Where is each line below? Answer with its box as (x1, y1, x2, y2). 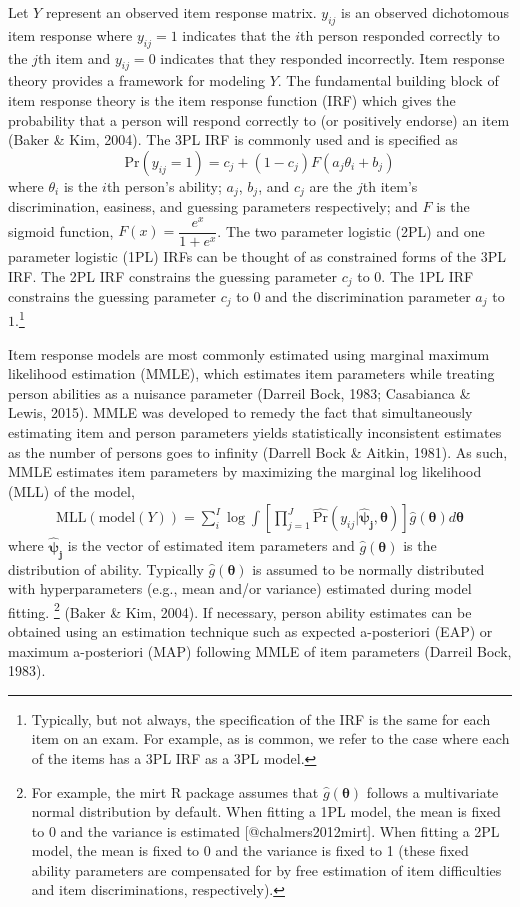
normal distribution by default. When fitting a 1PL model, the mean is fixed (31, 801, 501, 822)
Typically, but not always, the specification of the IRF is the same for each (31, 708, 491, 729)
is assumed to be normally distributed (252, 558, 485, 579)
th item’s (362, 175, 418, 196)
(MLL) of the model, (8, 480, 135, 501)
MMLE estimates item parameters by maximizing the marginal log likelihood (8, 461, 482, 482)
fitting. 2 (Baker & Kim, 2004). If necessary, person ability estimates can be (8, 598, 472, 622)
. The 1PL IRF (381, 265, 474, 286)
